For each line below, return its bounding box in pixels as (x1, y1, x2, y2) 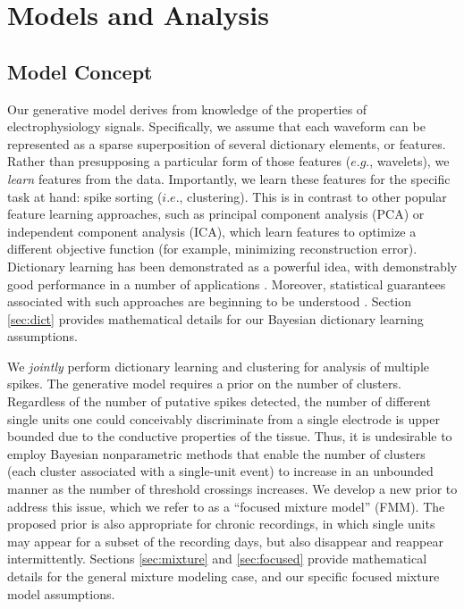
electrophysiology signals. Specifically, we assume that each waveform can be (7, 117, 426, 136)
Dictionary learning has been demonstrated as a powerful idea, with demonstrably (7, 256, 458, 275)
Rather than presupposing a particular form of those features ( (7, 152, 351, 171)
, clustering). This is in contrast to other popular (179, 187, 447, 205)
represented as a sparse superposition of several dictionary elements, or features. (7, 134, 446, 153)
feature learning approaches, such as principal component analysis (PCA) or (7, 204, 425, 223)
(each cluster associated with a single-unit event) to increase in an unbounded (7, 462, 434, 480)
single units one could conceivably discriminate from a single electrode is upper (7, 409, 440, 428)
